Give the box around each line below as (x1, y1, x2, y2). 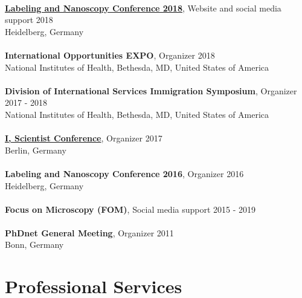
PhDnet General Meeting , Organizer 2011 (5, 226, 174, 239)
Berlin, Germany (5, 143, 66, 156)
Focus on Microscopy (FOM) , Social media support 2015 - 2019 (5, 202, 256, 215)
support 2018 (5, 13, 53, 26)
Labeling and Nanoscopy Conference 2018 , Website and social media (5, 1, 281, 14)
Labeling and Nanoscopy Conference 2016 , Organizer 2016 (5, 167, 244, 180)
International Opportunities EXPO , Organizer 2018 (5, 48, 215, 61)
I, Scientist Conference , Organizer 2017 (5, 132, 162, 144)
